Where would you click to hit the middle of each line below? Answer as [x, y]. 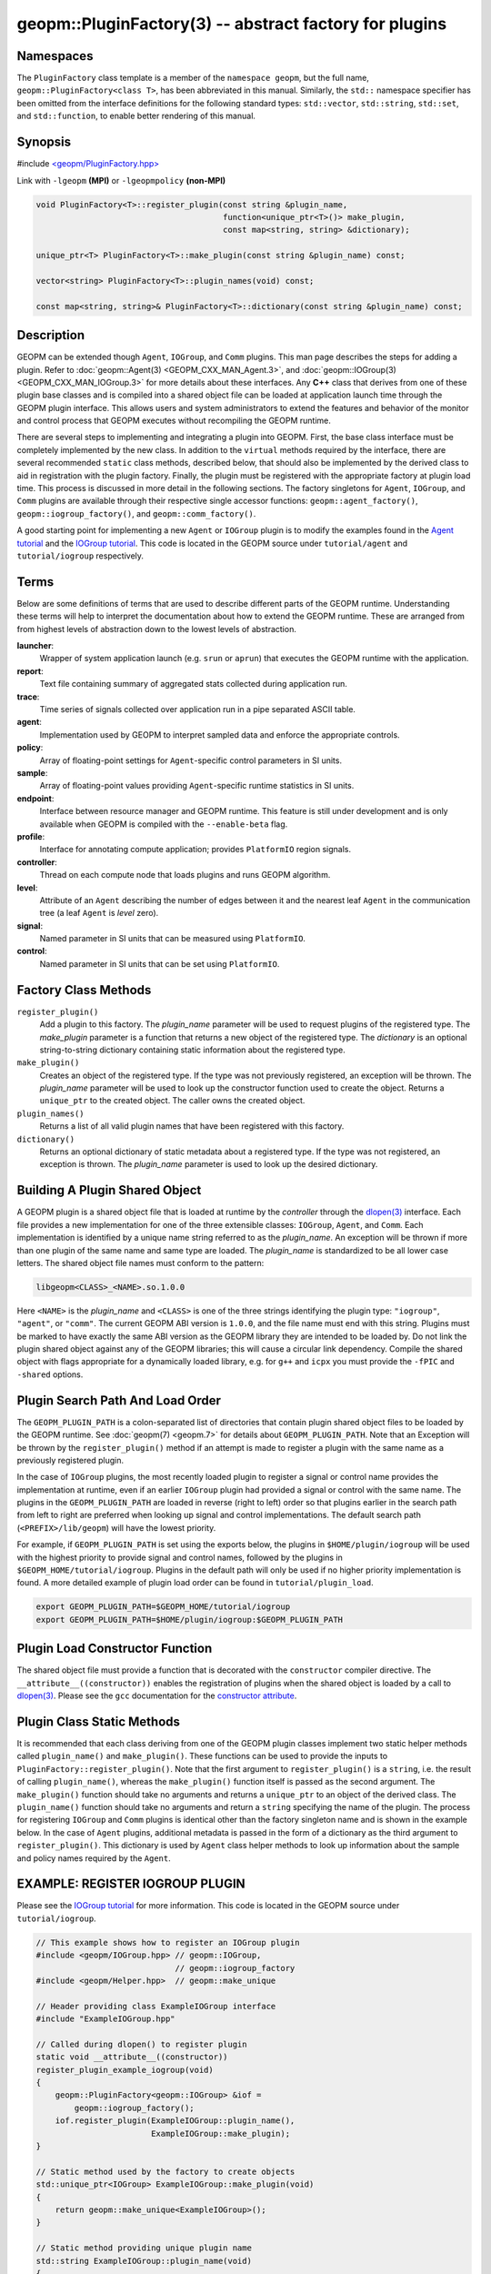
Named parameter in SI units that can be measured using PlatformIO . [173, 939]
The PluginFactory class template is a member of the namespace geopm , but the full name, [193, 78]
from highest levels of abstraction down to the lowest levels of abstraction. [157, 629]
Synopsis [44, 142]
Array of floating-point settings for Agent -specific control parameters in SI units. [191, 760]
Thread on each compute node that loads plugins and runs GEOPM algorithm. [185, 875]
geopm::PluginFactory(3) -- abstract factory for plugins [232, 24]
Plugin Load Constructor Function [115, 1649]
